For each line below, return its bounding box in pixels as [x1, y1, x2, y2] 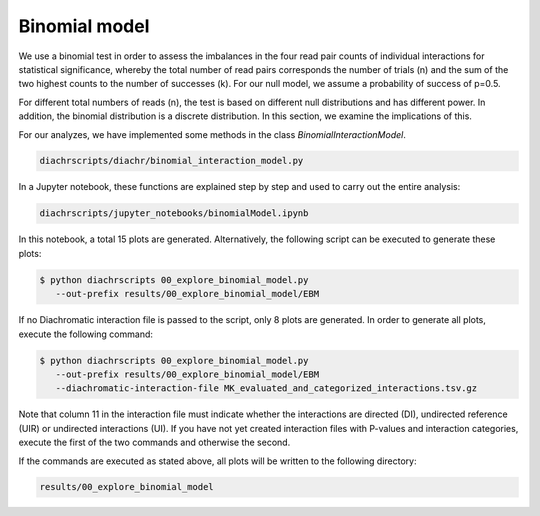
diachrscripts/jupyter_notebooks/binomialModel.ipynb [39, 208, 309, 219]
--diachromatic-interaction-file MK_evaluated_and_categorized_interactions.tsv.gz [55, 383, 478, 394]
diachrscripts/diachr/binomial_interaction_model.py [39, 155, 304, 167]
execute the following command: [18, 328, 154, 340]
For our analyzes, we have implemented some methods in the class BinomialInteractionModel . [18, 128, 407, 140]
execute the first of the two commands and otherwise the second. [18, 436, 291, 449]
